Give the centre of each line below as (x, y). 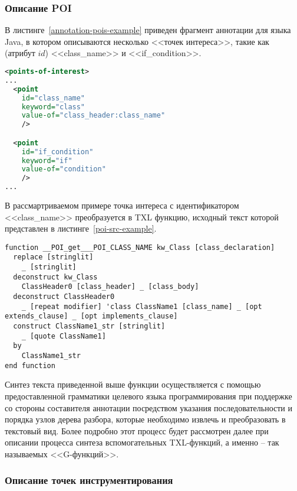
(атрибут (20, 53)
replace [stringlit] (53, 257)
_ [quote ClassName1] (64, 336)
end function (30, 365)
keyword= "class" (53, 107)
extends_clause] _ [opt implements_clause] (91, 316)
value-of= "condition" (64, 169)
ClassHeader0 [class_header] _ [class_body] (110, 287)
